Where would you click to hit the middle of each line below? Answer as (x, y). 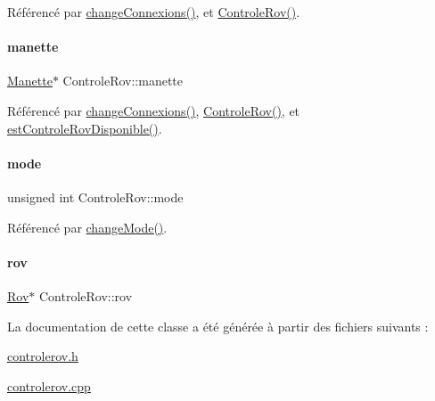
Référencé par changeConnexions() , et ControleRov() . (154, 12)
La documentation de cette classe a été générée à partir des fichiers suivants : (218, 326)
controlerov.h (43, 356)
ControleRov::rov (86, 295)
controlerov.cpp (49, 385)
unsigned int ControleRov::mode (95, 196)
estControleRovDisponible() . (85, 128)
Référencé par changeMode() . (87, 227)
